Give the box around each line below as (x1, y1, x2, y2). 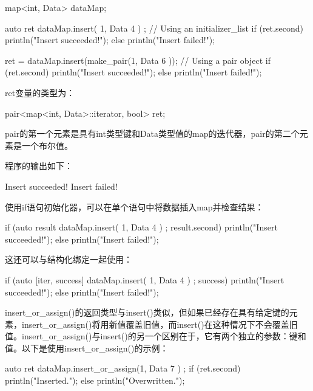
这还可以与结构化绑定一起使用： (5, 253, 132, 266)
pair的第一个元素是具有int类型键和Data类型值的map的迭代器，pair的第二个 (5, 127, 300, 140)
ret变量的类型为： (5, 86, 75, 99)
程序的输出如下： (5, 159, 73, 172)
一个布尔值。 (21, 139, 73, 151)
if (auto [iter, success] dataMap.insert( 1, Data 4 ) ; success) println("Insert (5, 273, 284, 286)
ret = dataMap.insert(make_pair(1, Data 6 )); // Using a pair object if (5, 54, 271, 66)
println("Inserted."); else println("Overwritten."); (5, 374, 185, 387)
